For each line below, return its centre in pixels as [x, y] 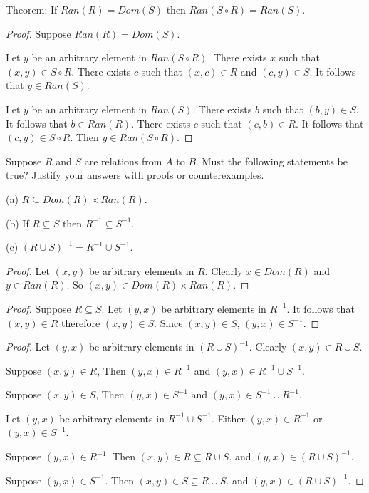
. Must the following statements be [272, 161]
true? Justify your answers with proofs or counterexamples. [135, 175]
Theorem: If [32, 9]
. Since [168, 322]
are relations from [123, 161]
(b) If [17, 223]
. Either [228, 418]
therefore [80, 322]
